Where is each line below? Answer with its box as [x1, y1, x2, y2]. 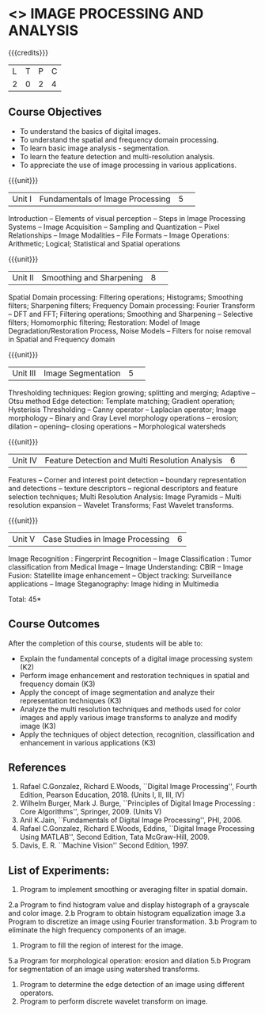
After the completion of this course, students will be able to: [8, 639, 203, 648]
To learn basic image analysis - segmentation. [19, 143, 170, 153]
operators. [19, 988, 54, 998]
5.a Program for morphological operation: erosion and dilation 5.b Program [8, 956, 252, 966]
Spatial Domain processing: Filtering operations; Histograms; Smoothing [8, 292, 244, 302]
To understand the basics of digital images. [19, 126, 161, 135]
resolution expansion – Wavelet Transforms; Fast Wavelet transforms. [8, 500, 234, 509]
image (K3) [19, 721, 57, 730]
